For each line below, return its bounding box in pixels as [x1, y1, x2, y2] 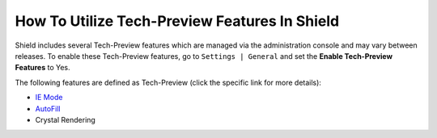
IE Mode [35, 93, 63, 102]
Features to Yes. [15, 63, 70, 73]
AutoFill [35, 103, 61, 113]
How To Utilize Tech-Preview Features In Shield [15, 12, 340, 30]
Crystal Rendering [35, 115, 96, 124]
